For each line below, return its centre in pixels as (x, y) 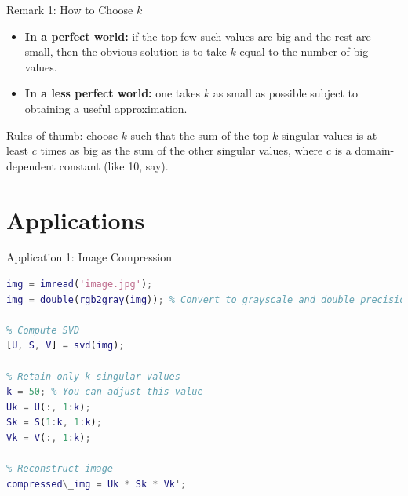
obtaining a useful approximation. (106, 108)
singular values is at (330, 135)
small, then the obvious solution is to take (126, 51)
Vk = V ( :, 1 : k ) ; (49, 438)
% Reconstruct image (60, 469)
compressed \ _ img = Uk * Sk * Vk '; (97, 484)
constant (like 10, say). (114, 165)
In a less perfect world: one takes (113, 93)
